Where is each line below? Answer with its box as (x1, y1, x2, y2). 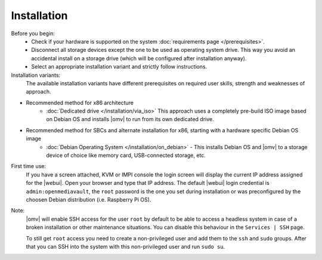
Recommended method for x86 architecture (26, 99, 134, 106)
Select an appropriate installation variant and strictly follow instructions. (31, 63, 208, 70)
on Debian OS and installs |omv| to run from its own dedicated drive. (46, 116, 214, 123)
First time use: (11, 163, 47, 170)
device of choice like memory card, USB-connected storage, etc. (46, 152, 206, 159)
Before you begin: (11, 30, 55, 37)
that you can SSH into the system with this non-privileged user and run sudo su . (26, 243, 225, 250)
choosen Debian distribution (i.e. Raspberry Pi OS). (26, 196, 151, 203)
